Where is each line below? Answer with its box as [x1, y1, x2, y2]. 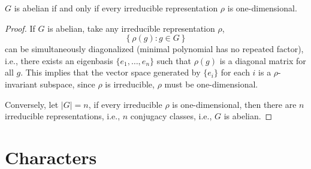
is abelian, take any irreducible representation [47, 22, 215, 34]
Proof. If [5, 22, 35, 34]
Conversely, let [5, 98, 59, 110]
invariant [5, 77, 38, 90]
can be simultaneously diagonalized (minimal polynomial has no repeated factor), [5, 43, 304, 55]
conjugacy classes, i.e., [130, 110, 212, 122]
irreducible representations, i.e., [5, 110, 120, 122]
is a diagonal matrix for [219, 54, 306, 67]
